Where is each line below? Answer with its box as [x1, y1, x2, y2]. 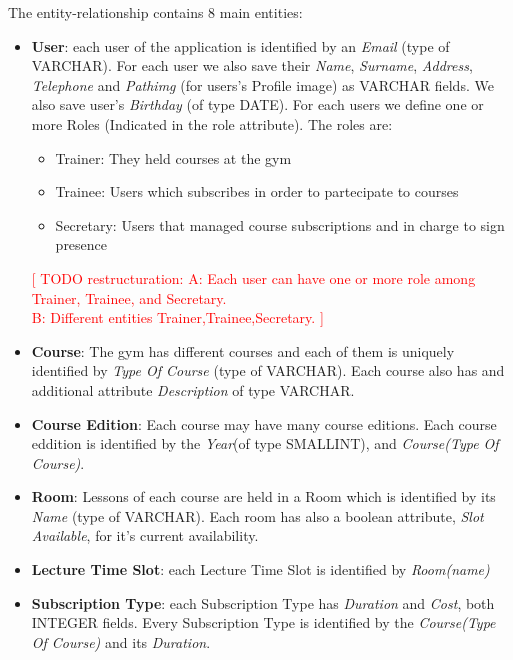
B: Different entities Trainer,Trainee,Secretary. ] [31, 307, 324, 328]
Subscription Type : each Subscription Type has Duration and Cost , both [31, 592, 495, 613]
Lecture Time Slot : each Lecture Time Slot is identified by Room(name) [31, 559, 490, 580]
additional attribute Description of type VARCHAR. [31, 379, 355, 400]
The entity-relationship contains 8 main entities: [8, 2, 303, 22]
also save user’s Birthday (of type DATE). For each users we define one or [31, 94, 484, 115]
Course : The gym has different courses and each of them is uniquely [31, 340, 455, 361]
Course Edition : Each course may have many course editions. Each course [31, 413, 497, 434]
